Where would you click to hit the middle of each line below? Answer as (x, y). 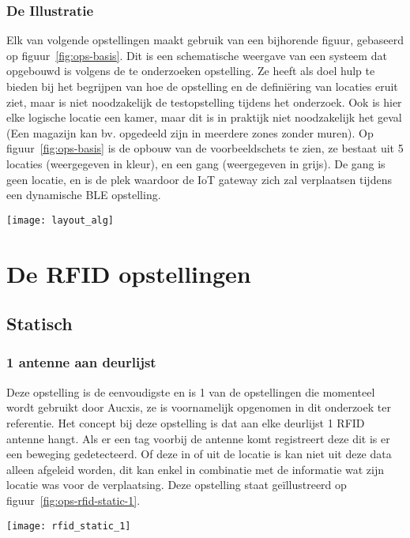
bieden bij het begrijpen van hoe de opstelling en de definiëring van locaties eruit (202, 86)
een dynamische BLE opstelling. (84, 195)
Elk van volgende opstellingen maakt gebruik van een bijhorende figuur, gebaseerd (205, 40)
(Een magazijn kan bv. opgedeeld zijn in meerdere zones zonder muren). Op (190, 132)
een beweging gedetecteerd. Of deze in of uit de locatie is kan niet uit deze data (199, 454)
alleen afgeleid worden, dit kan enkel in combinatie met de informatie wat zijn (196, 469)
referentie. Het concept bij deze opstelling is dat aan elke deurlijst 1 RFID (186, 422)
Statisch (39, 324)
